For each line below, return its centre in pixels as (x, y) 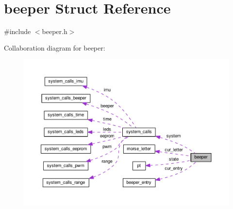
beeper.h (55, 31)
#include (17, 31)
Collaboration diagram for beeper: (55, 47)
